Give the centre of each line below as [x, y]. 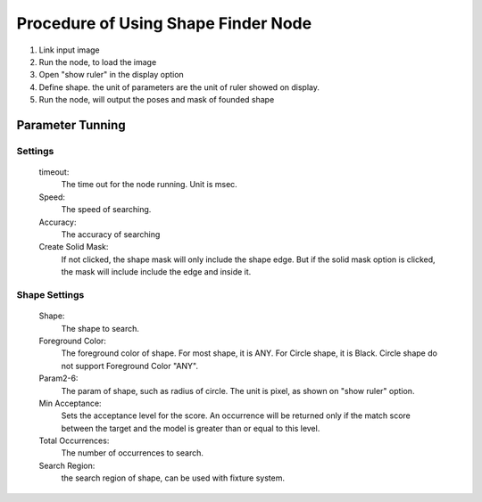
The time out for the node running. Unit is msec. [150, 185]
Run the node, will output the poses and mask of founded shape [157, 100]
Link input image [69, 50]
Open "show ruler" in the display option [112, 75]
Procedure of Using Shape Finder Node [164, 23]
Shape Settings [50, 294]
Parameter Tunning [71, 125]
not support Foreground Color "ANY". [129, 366]
